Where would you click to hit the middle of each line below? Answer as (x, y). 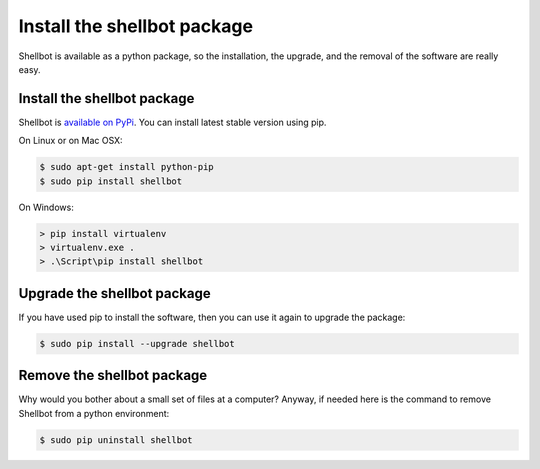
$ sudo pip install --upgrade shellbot (137, 343)
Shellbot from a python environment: (94, 413)
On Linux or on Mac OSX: (71, 141)
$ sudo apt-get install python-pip (126, 167)
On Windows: (46, 207)
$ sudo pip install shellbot (111, 181)
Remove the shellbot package (113, 375)
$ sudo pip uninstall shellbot (116, 439)
